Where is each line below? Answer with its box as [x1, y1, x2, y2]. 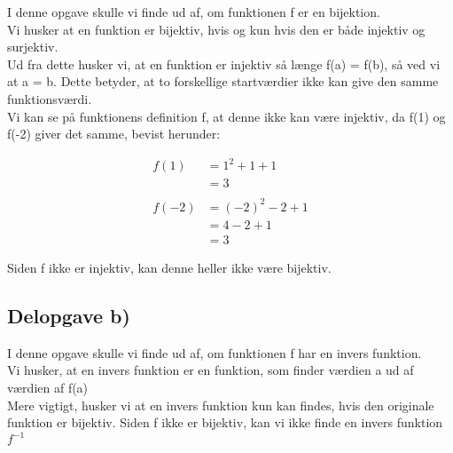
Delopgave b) [7, 301, 130, 329]
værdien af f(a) [7, 377, 89, 396]
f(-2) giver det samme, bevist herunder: [7, 124, 221, 143]
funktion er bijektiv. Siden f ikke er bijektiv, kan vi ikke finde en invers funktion [7, 413, 443, 432]
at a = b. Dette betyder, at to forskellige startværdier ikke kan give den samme [7, 72, 439, 91]
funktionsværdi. [7, 89, 92, 107]
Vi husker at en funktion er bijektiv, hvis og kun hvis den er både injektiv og [7, 20, 426, 38]
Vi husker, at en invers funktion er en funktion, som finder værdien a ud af [7, 361, 414, 379]
